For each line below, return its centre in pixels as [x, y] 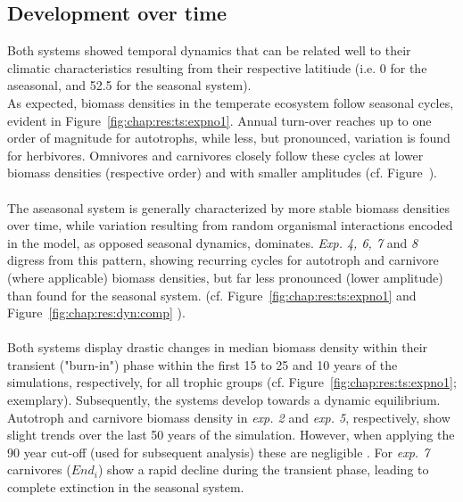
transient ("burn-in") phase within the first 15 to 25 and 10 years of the [203, 364]
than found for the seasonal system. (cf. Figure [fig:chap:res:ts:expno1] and [212, 295]
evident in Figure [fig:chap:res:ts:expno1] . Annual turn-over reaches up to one [219, 120]
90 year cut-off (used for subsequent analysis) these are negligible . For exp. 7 [219, 452]
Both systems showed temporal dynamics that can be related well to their [209, 50]
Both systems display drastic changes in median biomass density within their [218, 347]
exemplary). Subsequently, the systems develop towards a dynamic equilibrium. [224, 400]
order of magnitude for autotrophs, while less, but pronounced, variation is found [229, 138]
